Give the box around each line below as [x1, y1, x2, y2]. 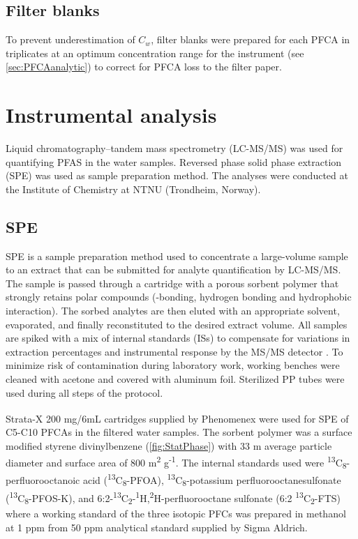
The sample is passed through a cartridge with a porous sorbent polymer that [6, 275, 339, 290]
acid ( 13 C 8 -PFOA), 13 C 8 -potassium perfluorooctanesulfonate [82, 471, 341, 489]
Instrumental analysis [6, 100, 217, 129]
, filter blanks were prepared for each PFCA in [151, 32, 350, 47]
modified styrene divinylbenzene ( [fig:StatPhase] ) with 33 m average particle [6, 439, 332, 453]
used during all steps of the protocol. [6, 385, 163, 400]
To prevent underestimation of [6, 32, 135, 47]
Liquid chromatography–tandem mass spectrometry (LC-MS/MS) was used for [6, 141, 343, 155]
